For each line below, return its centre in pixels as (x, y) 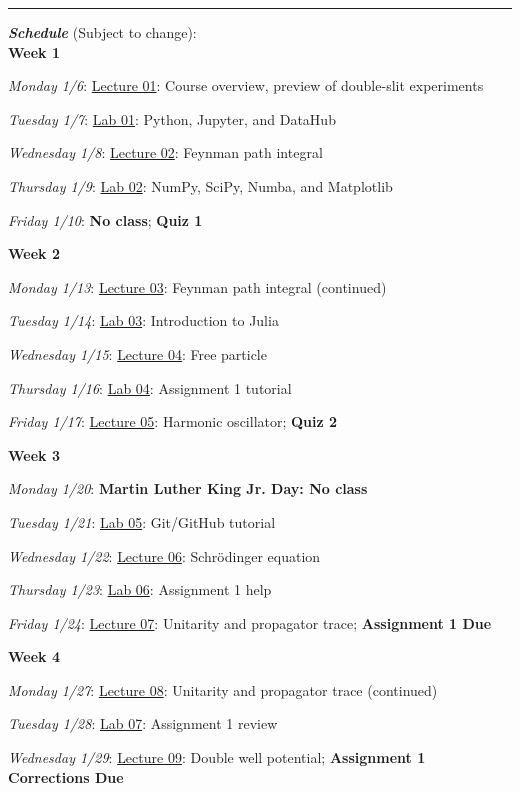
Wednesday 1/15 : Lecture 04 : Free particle (137, 353)
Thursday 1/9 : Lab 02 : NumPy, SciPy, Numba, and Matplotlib (200, 185)
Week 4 (34, 656)
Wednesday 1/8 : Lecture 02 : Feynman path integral (165, 152)
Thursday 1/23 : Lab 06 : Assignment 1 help (140, 589)
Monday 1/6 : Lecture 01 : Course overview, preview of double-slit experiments (246, 85)
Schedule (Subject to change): (102, 32)
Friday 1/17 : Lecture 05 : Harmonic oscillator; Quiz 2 (173, 421)
